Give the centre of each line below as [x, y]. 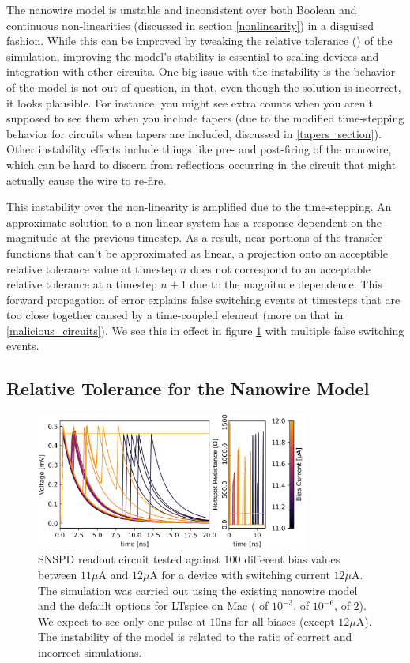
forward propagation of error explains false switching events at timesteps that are [203, 299]
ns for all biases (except [278, 621]
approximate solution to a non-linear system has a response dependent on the [194, 222]
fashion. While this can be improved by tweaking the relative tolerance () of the [199, 41]
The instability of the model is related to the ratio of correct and [195, 637]
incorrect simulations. [90, 652]
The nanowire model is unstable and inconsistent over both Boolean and [182, 9]
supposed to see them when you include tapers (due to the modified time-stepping [205, 118]
